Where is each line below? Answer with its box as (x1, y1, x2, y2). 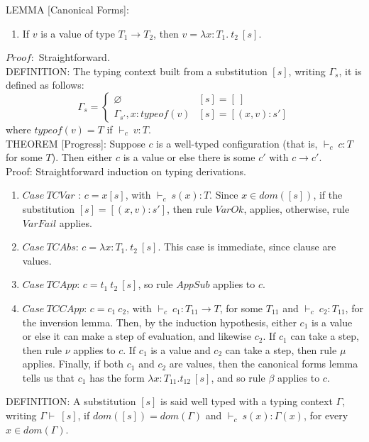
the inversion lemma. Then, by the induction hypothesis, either (22, 314, 297, 329)
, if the (313, 187, 343, 202)
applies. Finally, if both (22, 356, 124, 371)
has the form (89, 370, 145, 385)
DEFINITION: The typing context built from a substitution (6, 63, 268, 78)
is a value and (150, 342, 211, 357)
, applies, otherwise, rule (243, 201, 350, 216)
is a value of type (40, 26, 115, 40)
